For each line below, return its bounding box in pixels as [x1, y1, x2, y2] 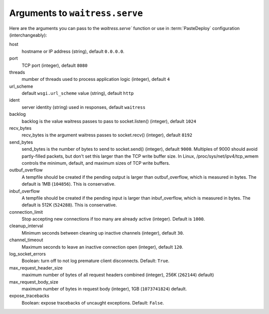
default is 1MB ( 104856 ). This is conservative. [21, 181, 116, 187]
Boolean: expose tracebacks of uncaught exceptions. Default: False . [21, 300, 164, 306]
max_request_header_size [9, 265, 63, 271]
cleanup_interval [9, 223, 43, 229]
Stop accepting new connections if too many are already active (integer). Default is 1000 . [21, 216, 205, 222]
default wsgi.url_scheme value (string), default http [21, 90, 134, 96]
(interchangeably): [9, 32, 47, 38]
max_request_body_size [9, 279, 58, 285]
